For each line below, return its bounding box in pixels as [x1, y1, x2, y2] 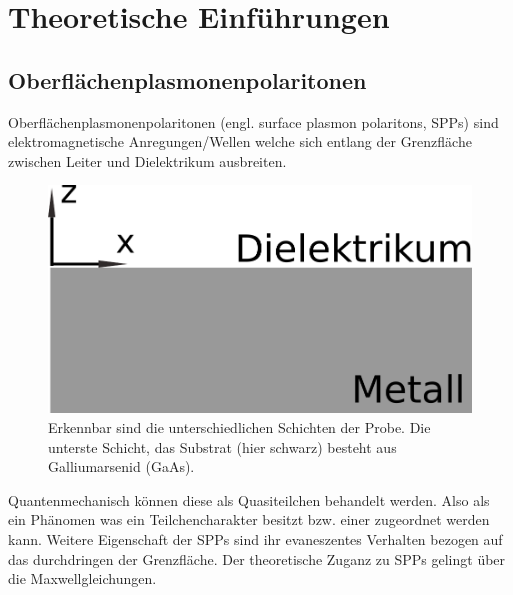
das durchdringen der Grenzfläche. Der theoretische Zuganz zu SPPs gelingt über [8, 548, 506, 569]
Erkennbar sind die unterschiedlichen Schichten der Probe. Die [48, 417, 431, 438]
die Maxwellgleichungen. [8, 568, 157, 589]
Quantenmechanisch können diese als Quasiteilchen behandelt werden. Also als [8, 489, 490, 510]
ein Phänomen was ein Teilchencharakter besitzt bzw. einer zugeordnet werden [8, 509, 490, 530]
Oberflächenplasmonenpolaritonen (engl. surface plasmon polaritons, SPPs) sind [8, 111, 499, 132]
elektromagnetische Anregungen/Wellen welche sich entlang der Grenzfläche [8, 131, 472, 152]
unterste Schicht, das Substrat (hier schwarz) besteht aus [48, 436, 397, 457]
